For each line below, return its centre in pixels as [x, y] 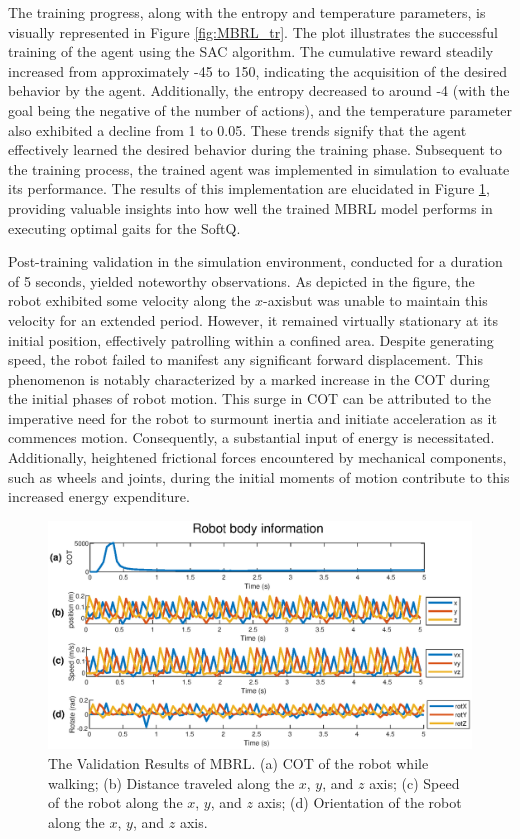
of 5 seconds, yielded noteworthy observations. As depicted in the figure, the [241, 280]
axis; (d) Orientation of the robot [359, 802]
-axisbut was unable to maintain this [375, 300]
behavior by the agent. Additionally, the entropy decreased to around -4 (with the [259, 90]
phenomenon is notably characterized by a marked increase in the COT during [249, 378]
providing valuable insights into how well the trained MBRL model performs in [250, 207]
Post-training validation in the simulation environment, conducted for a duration [255, 261]
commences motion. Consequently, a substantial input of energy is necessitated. [251, 437]
